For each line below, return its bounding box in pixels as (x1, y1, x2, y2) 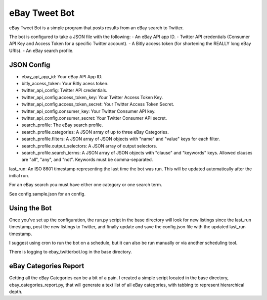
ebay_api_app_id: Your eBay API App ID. (21, 73, 103, 79)
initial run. (9, 173, 30, 179)
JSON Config (9, 60, 50, 69)
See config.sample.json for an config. (9, 191, 86, 197)
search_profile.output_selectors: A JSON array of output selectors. (21, 143, 158, 149)
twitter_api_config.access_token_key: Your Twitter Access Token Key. (21, 94, 163, 100)
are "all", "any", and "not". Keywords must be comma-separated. (21, 156, 153, 163)
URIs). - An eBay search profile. (9, 48, 74, 53)
